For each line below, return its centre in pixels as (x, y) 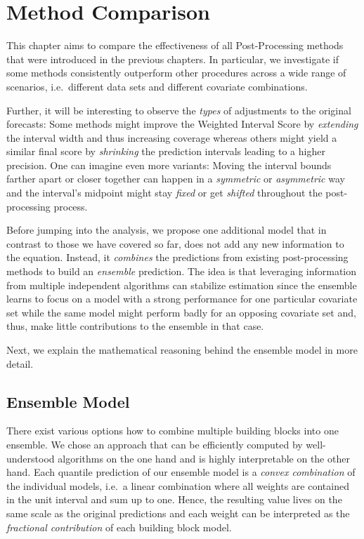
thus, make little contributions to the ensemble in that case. (135, 326)
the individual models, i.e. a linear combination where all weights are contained (178, 485)
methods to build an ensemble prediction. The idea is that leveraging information (182, 271)
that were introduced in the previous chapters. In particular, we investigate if (173, 59)
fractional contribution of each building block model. (119, 527)
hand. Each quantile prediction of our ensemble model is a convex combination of (181, 472)
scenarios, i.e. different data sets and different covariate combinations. (157, 86)
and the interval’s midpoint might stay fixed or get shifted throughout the (164, 193)
